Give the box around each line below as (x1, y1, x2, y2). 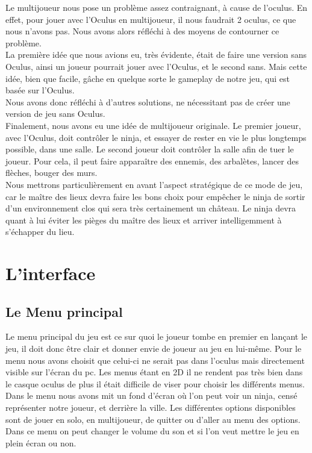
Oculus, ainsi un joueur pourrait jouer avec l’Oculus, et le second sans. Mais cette (5, 60, 307, 72)
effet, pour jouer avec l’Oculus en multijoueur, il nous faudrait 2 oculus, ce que (5, 13, 296, 25)
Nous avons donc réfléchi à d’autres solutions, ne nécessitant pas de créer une (5, 95, 290, 108)
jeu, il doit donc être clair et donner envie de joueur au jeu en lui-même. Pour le (5, 342, 302, 355)
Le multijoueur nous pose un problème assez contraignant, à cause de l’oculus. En (5, 1, 308, 13)
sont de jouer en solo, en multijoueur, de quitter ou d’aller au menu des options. (5, 413, 301, 425)
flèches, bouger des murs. (5, 166, 98, 179)
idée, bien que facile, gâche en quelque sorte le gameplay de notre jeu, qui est (5, 72, 290, 84)
